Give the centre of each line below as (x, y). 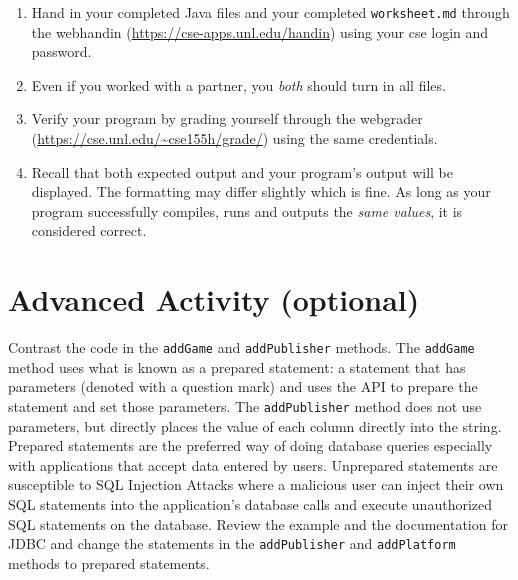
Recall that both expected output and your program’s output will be (242, 171)
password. (61, 51)
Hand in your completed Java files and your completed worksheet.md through (270, 12)
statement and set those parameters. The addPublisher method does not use (245, 405)
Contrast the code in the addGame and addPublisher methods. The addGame (241, 347)
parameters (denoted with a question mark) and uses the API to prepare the (243, 386)
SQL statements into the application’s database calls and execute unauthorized (250, 504)
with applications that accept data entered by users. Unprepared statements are (253, 464)
